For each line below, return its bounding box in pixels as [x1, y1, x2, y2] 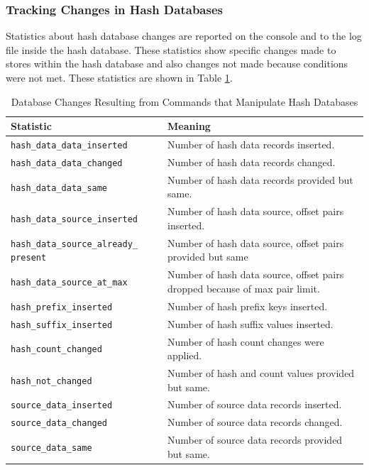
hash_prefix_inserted [11, 302, 113, 312]
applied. [167, 348, 202, 363]
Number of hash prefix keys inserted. [167, 298, 328, 313]
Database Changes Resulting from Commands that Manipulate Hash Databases [11, 94, 358, 109]
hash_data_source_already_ [11, 239, 138, 249]
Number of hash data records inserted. [167, 137, 335, 152]
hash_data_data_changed [11, 158, 123, 168]
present [11, 253, 47, 263]
